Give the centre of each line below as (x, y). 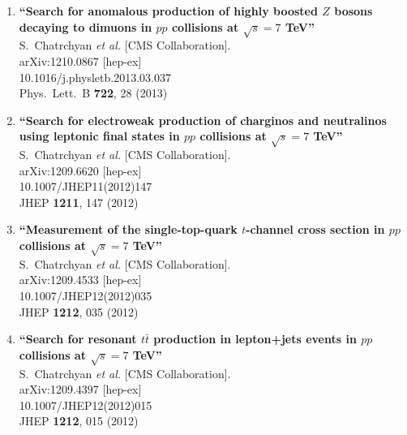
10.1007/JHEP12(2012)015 (86, 405)
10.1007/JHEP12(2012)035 (86, 296)
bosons (353, 11)
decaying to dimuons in (86, 26)
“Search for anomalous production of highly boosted (168, 11)
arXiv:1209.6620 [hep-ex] (80, 170)
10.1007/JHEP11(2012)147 (86, 186)
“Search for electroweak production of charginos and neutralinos (203, 120)
